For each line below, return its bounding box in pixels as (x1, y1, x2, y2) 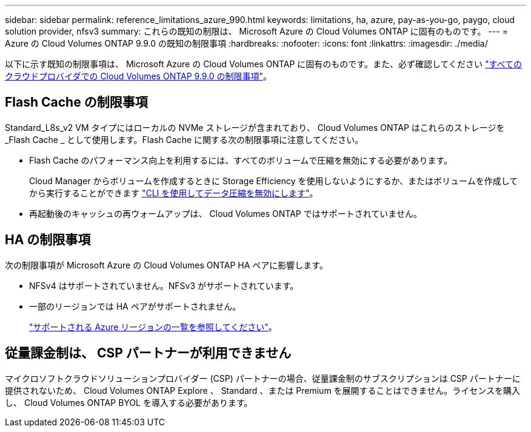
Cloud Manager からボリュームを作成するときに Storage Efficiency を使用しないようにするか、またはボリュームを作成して (29, 175, 518, 186)
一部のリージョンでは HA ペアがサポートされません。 (29, 301, 241, 311)
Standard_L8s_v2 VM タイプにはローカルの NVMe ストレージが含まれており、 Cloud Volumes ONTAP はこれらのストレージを (5, 122, 505, 133)
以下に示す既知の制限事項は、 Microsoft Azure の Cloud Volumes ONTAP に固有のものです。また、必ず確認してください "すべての (5, 59, 523, 69)
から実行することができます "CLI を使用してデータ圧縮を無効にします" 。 (29, 187, 318, 198)
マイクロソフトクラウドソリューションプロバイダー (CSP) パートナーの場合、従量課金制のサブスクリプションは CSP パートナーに (5, 373, 521, 384)
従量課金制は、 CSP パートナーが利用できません (5, 345, 292, 361)
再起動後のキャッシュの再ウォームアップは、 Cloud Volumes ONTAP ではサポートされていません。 (29, 208, 422, 219)
